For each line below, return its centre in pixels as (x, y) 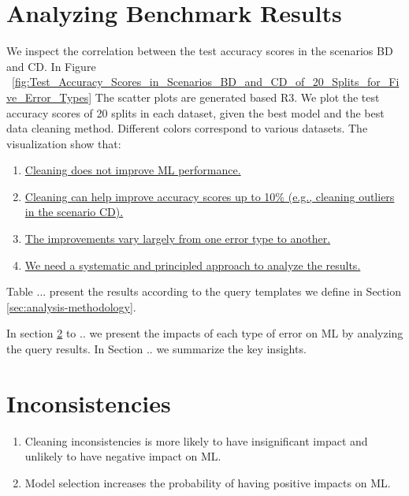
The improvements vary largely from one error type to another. (178, 239)
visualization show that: (64, 143)
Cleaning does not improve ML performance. (133, 170)
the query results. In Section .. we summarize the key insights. (156, 349)
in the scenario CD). (74, 212)
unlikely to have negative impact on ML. (123, 456)
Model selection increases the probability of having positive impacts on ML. (208, 482)
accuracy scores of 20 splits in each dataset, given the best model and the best (195, 112)
